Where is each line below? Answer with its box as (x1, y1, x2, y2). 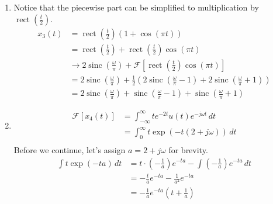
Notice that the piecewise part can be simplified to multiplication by (13, 1, 259, 13)
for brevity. (168, 143, 208, 155)
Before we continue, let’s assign (13, 143, 126, 155)
